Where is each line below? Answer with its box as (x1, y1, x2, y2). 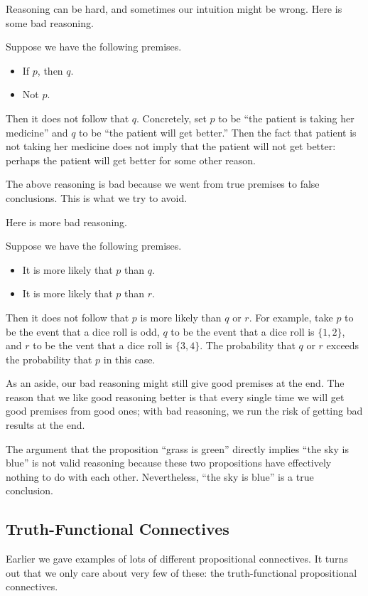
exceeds (326, 338, 359, 353)
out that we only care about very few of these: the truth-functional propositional (6, 565, 357, 580)
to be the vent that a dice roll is (33, 338, 173, 353)
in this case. (103, 351, 156, 366)
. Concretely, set (136, 110, 207, 125)
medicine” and (6, 124, 68, 139)
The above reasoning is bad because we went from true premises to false (6, 176, 320, 191)
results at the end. (6, 417, 85, 432)
